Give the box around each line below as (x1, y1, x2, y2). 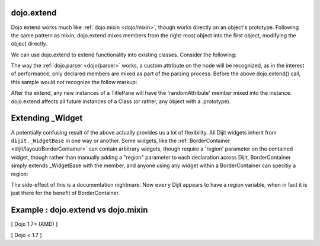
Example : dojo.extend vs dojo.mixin (11, 205, 148, 215)
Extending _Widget (11, 113, 83, 123)
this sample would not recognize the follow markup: (11, 78, 137, 85)
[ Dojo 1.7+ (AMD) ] (11, 221, 58, 228)
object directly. (11, 40, 47, 47)
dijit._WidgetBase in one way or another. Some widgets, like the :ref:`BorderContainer (11, 137, 231, 144)
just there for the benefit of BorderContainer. (11, 190, 120, 197)
